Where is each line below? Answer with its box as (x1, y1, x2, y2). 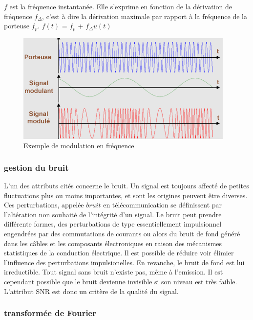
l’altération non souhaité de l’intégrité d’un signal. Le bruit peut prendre (4, 209, 222, 219)
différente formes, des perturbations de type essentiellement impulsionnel (4, 219, 222, 229)
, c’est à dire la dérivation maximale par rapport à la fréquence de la (42, 11, 248, 21)
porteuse (4, 21, 29, 31)
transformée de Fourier (4, 307, 96, 319)
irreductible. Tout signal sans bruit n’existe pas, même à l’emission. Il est (4, 267, 223, 277)
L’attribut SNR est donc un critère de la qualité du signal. (4, 286, 179, 296)
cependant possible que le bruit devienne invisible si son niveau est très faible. (4, 276, 237, 286)
